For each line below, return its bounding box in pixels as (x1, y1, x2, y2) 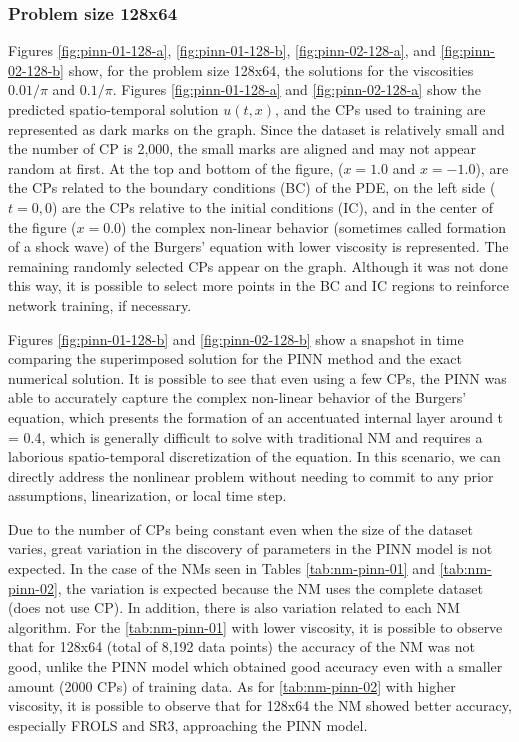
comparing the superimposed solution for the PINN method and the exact (8, 348, 463, 369)
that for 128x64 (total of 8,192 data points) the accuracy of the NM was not (8, 636, 475, 657)
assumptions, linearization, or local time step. (8, 485, 287, 506)
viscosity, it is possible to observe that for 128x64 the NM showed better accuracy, (8, 695, 512, 716)
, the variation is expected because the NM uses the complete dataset (57, 577, 483, 598)
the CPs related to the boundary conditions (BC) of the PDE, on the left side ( (8, 177, 496, 198)
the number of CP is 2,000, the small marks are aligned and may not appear (8, 138, 477, 159)
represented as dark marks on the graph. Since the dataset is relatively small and (8, 118, 505, 139)
